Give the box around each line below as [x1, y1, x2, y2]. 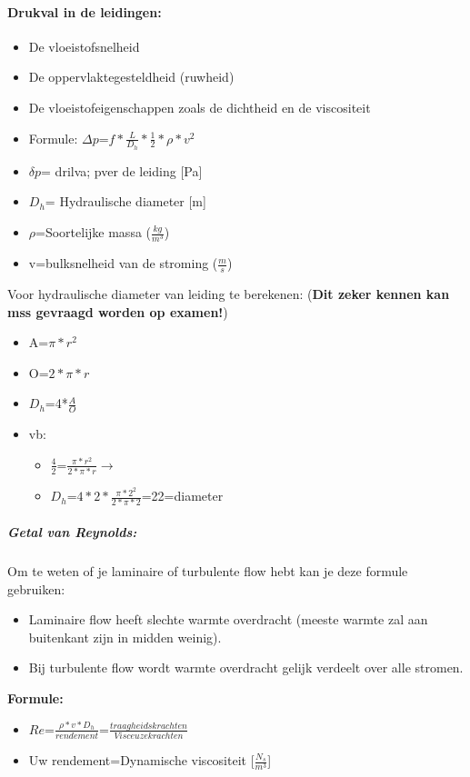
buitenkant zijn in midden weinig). [28, 627, 222, 646]
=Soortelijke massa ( [35, 223, 152, 241]
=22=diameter [141, 486, 224, 505]
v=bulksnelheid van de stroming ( [28, 254, 218, 273]
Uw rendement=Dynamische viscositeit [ [28, 751, 255, 770]
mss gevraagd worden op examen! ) [7, 302, 228, 321]
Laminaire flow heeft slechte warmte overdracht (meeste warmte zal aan [28, 610, 428, 629]
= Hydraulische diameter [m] [45, 192, 206, 211]
